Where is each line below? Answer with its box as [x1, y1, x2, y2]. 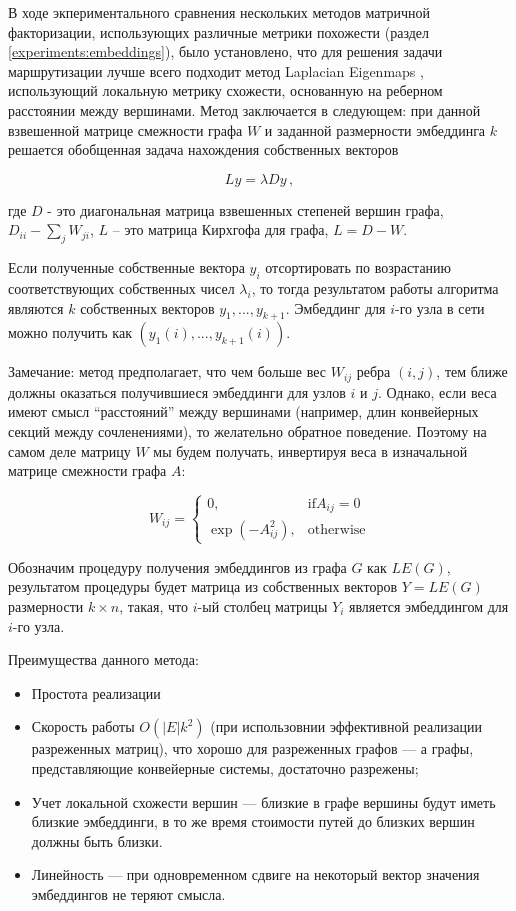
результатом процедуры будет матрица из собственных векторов [8, 576, 398, 597]
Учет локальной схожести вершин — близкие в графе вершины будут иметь [31, 791, 496, 812]
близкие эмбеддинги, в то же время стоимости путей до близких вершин [31, 811, 475, 832]
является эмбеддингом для [348, 595, 509, 616]
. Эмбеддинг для [285, 297, 386, 318]
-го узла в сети [394, 297, 485, 318]
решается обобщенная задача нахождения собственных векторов [8, 139, 399, 160]
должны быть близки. [31, 830, 163, 851]
